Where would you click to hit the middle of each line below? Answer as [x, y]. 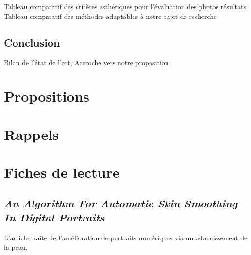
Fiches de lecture [62, 172]
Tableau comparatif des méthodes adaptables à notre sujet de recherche [110, 16]
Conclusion [32, 42]
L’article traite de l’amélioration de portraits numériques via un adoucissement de [126, 237]
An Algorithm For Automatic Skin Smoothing [121, 203]
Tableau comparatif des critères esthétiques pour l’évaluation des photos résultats [125, 6]
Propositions [47, 96]
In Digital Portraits [54, 217]
